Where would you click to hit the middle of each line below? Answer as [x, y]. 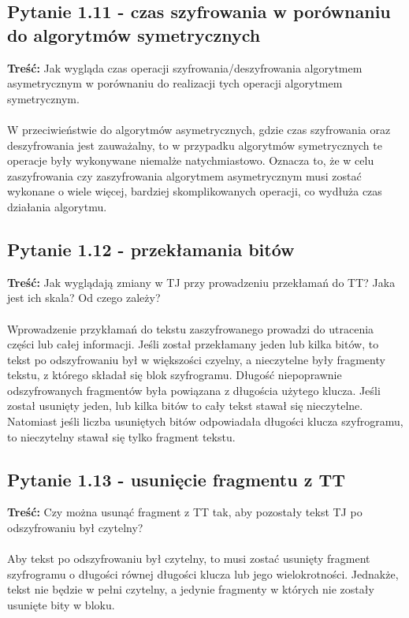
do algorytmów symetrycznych [134, 34]
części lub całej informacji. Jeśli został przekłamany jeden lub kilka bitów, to [193, 344]
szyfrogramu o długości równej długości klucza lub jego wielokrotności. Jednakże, [203, 573]
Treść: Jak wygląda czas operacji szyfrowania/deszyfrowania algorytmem [185, 67]
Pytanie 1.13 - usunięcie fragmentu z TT [177, 479]
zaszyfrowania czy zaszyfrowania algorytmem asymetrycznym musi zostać [184, 175]
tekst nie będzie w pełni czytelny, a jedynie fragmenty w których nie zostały [191, 589]
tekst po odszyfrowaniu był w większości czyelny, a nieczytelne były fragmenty [196, 359]
